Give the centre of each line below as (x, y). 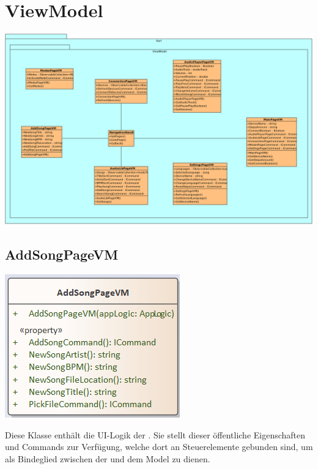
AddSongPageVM (62, 254)
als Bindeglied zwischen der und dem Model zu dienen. (108, 458)
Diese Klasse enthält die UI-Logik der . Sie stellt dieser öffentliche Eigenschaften (155, 434)
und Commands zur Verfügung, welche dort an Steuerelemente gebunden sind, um (159, 447)
